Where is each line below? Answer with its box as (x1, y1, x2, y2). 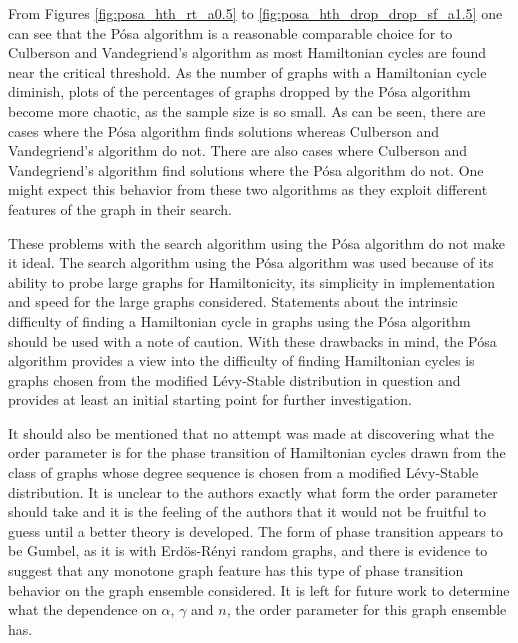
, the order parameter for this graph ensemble (226, 599, 507, 620)
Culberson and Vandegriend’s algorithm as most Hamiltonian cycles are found (8, 42, 487, 63)
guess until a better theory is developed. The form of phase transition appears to (8, 520, 503, 541)
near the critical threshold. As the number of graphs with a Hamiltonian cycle (8, 61, 487, 82)
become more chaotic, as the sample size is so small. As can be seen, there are (8, 100, 486, 121)
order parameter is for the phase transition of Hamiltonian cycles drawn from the (8, 442, 506, 463)
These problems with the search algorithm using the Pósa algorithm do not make (8, 232, 505, 253)
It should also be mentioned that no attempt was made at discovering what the (8, 422, 495, 443)
